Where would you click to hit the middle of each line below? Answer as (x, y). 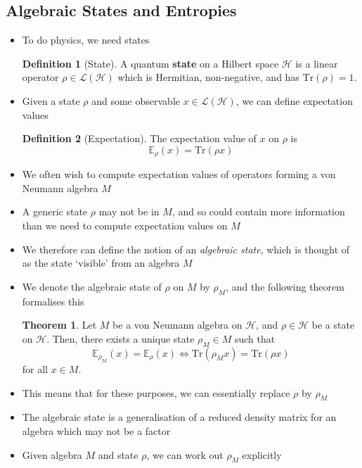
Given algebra (52, 454)
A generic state (55, 211)
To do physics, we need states (86, 40)
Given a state (51, 100)
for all (35, 368)
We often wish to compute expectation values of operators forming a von (179, 174)
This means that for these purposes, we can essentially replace (156, 392)
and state (118, 454)
